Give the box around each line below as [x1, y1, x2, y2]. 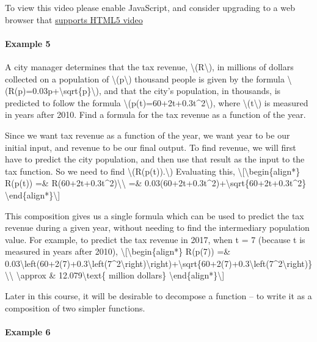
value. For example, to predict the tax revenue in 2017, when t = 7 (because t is [5, 233, 305, 246]
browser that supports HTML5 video [5, 13, 143, 26]
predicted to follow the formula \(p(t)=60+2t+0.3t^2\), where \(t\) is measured [5, 96, 308, 109]
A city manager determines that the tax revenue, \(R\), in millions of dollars [5, 60, 294, 73]
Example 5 [5, 37, 51, 49]
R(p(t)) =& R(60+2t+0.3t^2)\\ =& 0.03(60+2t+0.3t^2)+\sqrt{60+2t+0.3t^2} [5, 176, 307, 189]
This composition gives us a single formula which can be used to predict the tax [5, 209, 304, 222]
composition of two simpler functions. [5, 301, 145, 314]
